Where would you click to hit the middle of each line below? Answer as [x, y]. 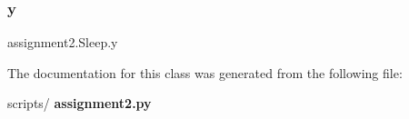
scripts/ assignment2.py [80, 103]
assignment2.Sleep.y [63, 42]
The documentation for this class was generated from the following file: [205, 72]
